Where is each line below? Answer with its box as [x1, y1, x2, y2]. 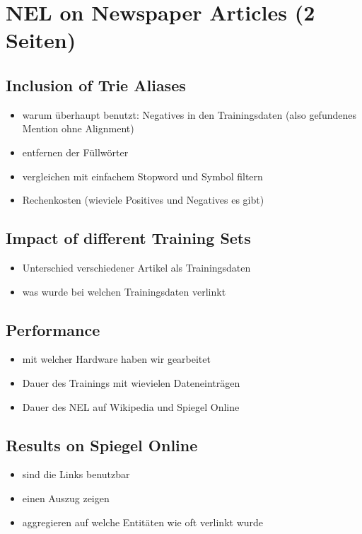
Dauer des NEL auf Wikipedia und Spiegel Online [22, 399, 240, 414]
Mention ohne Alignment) [22, 121, 134, 136]
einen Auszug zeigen [22, 490, 110, 505]
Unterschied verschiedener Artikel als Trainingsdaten [22, 260, 251, 274]
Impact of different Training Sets [6, 227, 251, 249]
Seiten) [6, 25, 76, 54]
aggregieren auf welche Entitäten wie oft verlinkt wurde [22, 514, 264, 529]
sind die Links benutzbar [22, 467, 130, 482]
